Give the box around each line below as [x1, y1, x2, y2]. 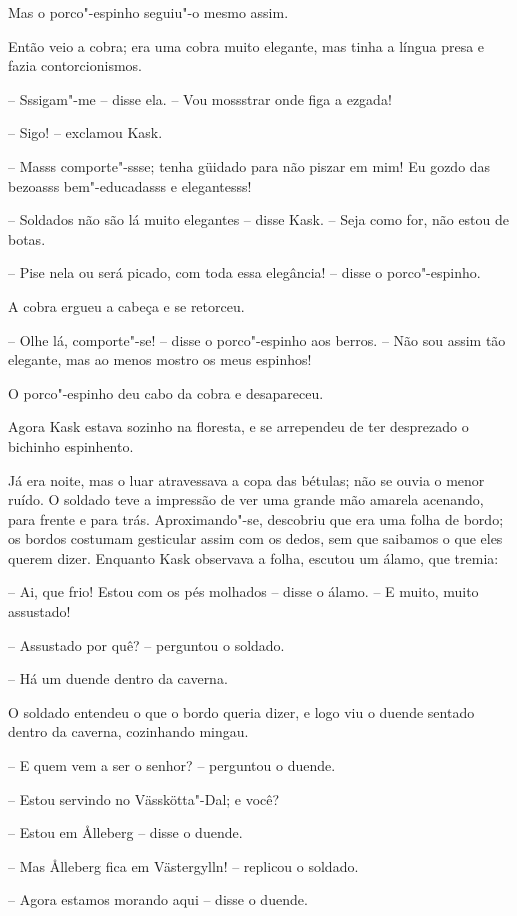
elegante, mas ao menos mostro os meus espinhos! [8, 349, 312, 370]
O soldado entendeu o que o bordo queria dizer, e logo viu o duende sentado [8, 701, 475, 722]
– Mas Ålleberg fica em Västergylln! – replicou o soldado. [8, 855, 359, 876]
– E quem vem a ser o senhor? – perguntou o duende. [8, 755, 336, 776]
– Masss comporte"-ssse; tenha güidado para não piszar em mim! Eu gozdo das [8, 155, 491, 176]
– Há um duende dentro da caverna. [8, 668, 228, 689]
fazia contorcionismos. [8, 55, 142, 76]
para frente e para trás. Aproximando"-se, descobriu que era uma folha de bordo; [8, 508, 504, 529]
